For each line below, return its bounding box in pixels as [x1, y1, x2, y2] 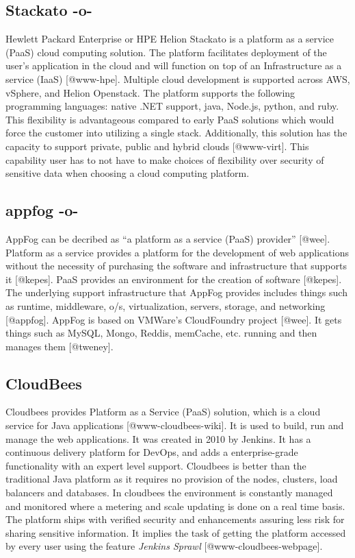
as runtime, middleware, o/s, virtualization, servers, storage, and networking [5, 298, 326, 313]
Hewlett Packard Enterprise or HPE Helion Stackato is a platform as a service [5, 32, 334, 46]
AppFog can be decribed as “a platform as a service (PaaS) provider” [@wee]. [5, 231, 330, 245]
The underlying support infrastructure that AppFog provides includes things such [5, 285, 347, 300]
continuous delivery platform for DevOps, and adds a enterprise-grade [5, 445, 298, 459]
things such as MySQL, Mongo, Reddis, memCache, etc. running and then [5, 326, 317, 340]
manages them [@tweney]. [5, 339, 114, 353]
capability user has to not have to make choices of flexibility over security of [5, 152, 324, 167]
